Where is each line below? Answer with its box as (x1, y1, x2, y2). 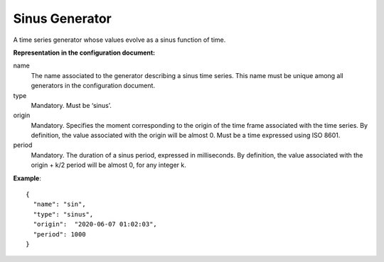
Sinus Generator (13, 11, 112, 26)
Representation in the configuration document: (13, 48, 156, 57)
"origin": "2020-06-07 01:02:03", (33, 220, 158, 229)
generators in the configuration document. (31, 82, 156, 90)
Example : (13, 174, 42, 182)
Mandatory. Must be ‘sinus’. (31, 101, 112, 109)
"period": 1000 (33, 230, 86, 238)
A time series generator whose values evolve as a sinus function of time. (13, 36, 226, 44)
